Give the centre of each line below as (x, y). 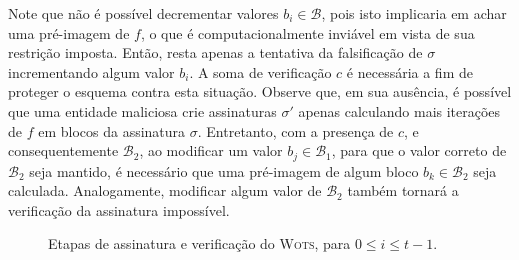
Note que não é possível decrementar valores (143, 13)
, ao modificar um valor (211, 150)
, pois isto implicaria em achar (414, 13)
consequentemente (63, 150)
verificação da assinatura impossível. (119, 209)
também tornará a (403, 190)
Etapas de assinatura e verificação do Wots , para (199, 243)
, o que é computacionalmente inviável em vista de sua (307, 32)
